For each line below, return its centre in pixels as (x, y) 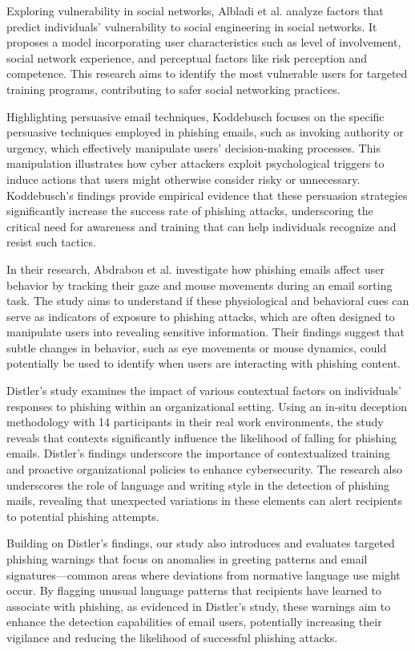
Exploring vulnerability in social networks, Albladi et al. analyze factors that (195, 10)
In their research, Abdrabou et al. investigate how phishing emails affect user (195, 269)
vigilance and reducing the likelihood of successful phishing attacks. (172, 637)
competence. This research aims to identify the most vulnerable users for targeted (207, 73)
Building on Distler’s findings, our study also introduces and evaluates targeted (201, 543)
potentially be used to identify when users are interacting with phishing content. (204, 363)
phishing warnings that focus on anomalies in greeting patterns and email (187, 559)
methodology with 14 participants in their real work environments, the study (195, 422)
